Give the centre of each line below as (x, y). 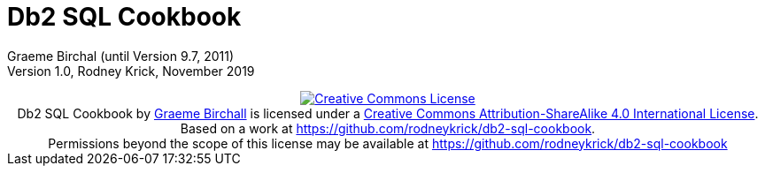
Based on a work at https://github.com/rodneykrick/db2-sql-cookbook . (388, 128)
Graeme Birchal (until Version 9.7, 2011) (121, 56)
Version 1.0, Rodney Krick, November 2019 (131, 71)
